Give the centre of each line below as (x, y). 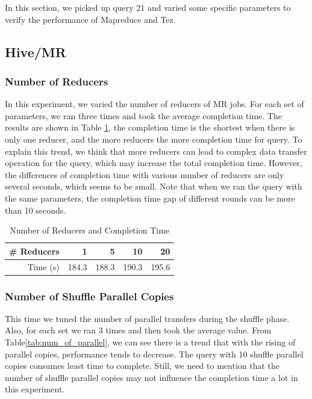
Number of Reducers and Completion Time (90, 230)
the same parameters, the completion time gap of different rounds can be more (150, 198)
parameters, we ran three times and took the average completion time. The (143, 115)
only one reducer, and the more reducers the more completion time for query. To (154, 139)
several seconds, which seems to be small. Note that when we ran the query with (154, 186)
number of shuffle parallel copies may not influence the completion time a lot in (151, 377)
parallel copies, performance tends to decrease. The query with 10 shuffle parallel (154, 354)
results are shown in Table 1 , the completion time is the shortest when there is (150, 127)
